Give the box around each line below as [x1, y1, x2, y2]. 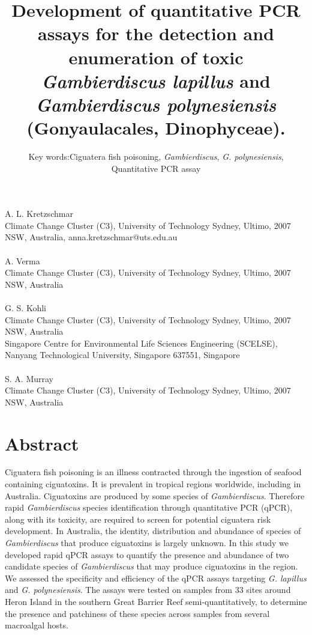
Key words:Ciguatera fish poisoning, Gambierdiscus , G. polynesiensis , [28, 150, 284, 163]
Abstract [5, 431, 79, 455]
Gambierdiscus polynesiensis [35, 91, 277, 117]
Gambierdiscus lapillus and [41, 68, 271, 93]
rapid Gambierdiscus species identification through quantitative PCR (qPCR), [5, 501, 293, 514]
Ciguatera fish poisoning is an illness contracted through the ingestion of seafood [5, 466, 302, 478]
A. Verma [5, 254, 40, 267]
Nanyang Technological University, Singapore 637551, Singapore [5, 348, 240, 361]
